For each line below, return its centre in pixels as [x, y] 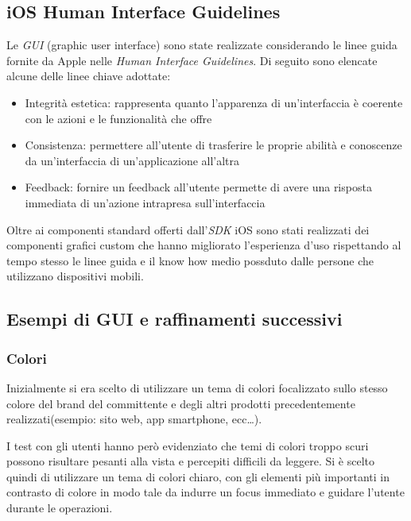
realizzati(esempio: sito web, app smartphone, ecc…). [134, 419]
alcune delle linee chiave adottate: [89, 76]
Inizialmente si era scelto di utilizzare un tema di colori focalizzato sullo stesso [197, 387]
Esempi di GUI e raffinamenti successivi [174, 319]
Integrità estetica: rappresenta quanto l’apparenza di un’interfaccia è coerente [214, 102]
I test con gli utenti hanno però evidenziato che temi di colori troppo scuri [188, 445]
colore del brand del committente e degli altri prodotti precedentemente [181, 403]
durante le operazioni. [60, 508]
